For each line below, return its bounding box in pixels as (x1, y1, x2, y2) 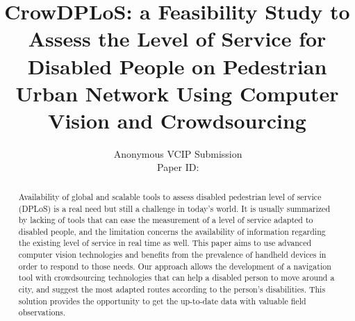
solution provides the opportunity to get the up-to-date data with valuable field (18, 295, 306, 306)
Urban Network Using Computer (15, 79, 339, 107)
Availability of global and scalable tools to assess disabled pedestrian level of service (18, 190, 322, 202)
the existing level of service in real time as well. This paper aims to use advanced (18, 237, 312, 249)
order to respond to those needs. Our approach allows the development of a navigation (18, 260, 331, 272)
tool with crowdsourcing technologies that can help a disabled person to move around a (18, 272, 335, 283)
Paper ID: (156, 160, 199, 174)
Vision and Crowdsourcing (48, 106, 306, 134)
